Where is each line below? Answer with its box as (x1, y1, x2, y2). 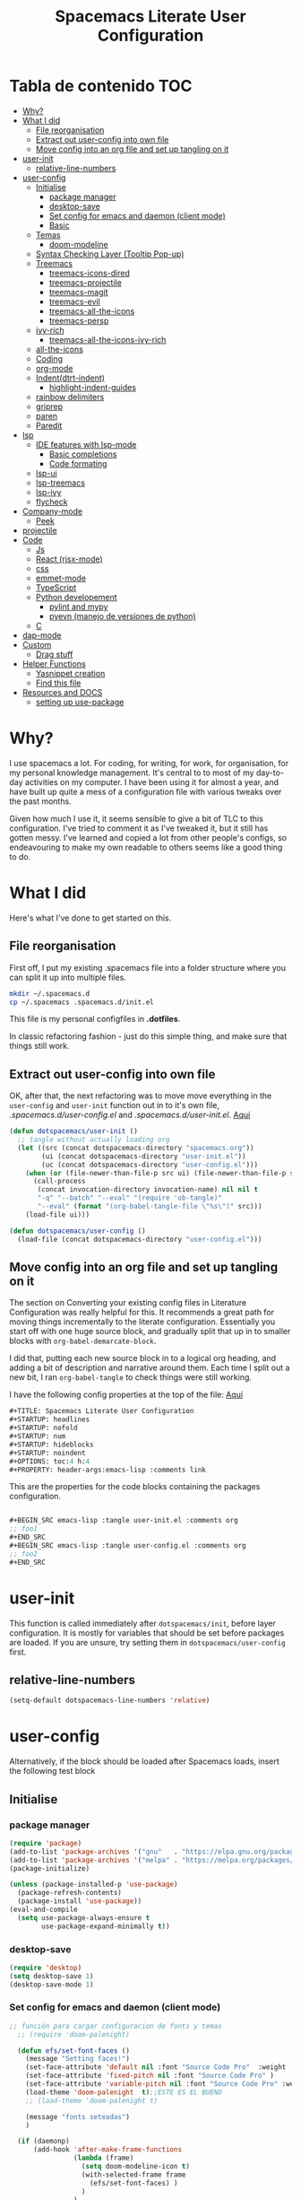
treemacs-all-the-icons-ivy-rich (48, 334, 167, 345)
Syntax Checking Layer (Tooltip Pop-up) (35, 249, 185, 259)
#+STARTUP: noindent (9, 1448, 87, 1457)
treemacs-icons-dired (48, 267, 130, 278)
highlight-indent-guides (48, 381, 137, 392)
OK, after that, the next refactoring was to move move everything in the (9, 1090, 272, 1101)
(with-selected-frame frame (81, 2169, 186, 2179)
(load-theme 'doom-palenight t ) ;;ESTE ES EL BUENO (25, 2088, 222, 2097)
